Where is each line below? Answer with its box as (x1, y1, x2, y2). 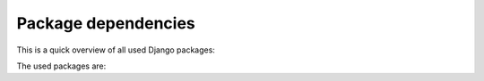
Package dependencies (16, 13, 196, 33)
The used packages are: (16, 61, 107, 71)
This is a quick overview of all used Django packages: (16, 45, 215, 55)
